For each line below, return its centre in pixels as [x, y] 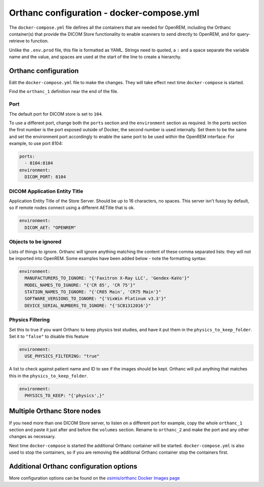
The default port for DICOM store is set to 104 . [56, 114]
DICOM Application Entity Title [46, 191]
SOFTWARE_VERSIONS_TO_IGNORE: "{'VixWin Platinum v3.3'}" [96, 299]
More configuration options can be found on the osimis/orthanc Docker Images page [95, 478]
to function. [37, 41]
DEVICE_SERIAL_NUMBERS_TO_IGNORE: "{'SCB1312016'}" [88, 305]
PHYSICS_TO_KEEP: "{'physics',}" [65, 396]
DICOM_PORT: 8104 [45, 177]
